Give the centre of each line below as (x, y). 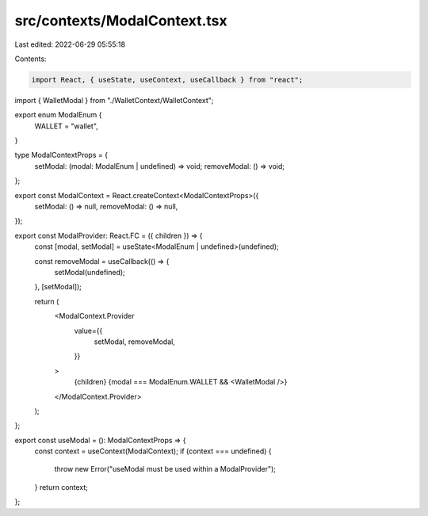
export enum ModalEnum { (58, 115)
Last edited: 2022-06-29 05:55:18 (70, 44)
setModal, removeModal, (135, 342)
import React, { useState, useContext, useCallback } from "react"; (167, 80)
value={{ (88, 331)
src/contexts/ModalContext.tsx (121, 21)
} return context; (61, 487)
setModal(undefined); (90, 272)
